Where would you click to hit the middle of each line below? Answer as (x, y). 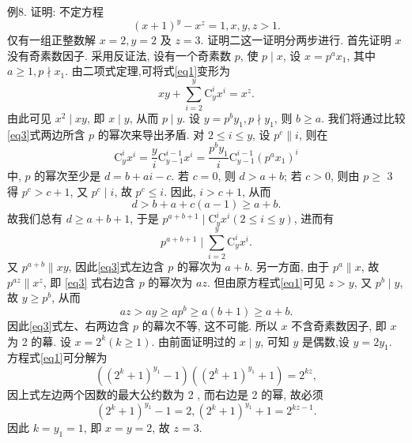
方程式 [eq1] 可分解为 (57, 357)
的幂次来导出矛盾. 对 (151, 134)
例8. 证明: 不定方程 (56, 11)
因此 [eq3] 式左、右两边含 (68, 325)
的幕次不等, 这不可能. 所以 (210, 325)
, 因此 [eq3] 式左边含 (116, 267)
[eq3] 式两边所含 (46, 134)
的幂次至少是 (68, 176)
